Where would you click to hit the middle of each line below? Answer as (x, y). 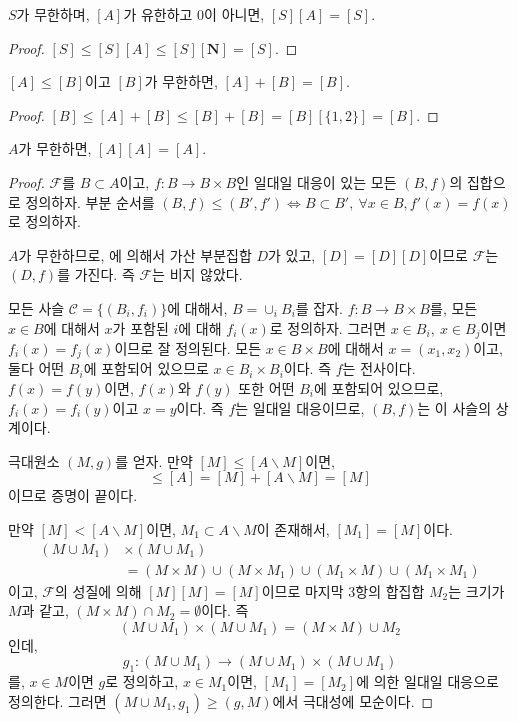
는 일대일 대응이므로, (300, 407)
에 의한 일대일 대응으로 (427, 681)
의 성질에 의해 (98, 590)
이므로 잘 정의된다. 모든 (188, 347)
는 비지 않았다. (197, 274)
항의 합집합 (390, 590)
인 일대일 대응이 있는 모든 (316, 181)
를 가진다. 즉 (96, 274)
